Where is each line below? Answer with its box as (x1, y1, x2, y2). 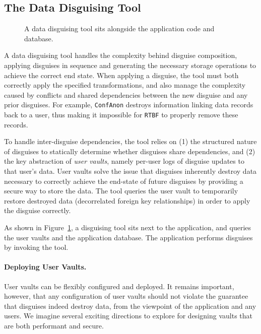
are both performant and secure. (4, 320, 104, 330)
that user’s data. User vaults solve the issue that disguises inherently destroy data (4, 166, 257, 176)
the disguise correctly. (4, 205, 71, 216)
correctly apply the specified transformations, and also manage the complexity (4, 80, 246, 90)
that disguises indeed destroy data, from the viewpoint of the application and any (4, 300, 256, 311)
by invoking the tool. (4, 242, 69, 252)
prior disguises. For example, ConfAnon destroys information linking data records (4, 99, 253, 110)
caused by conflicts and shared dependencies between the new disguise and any (4, 89, 248, 100)
